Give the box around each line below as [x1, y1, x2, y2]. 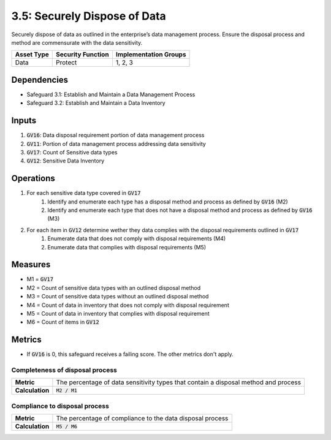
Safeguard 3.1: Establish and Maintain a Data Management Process [26, 91, 196, 98]
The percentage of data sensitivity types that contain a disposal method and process [56, 378, 302, 387]
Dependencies [11, 74, 69, 85]
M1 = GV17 [26, 276, 54, 283]
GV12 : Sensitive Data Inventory [26, 157, 105, 165]
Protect [56, 58, 77, 67]
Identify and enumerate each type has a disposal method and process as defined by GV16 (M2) [47, 198, 288, 205]
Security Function [56, 50, 110, 59]
